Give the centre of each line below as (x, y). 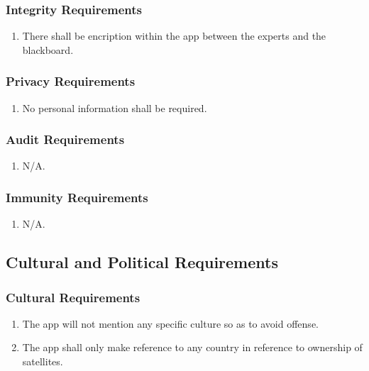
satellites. (43, 361)
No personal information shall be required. (115, 107)
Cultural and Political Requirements (142, 262)
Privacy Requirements (71, 81)
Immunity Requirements (77, 197)
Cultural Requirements (73, 297)
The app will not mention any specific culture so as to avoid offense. (170, 323)
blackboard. (48, 49)
